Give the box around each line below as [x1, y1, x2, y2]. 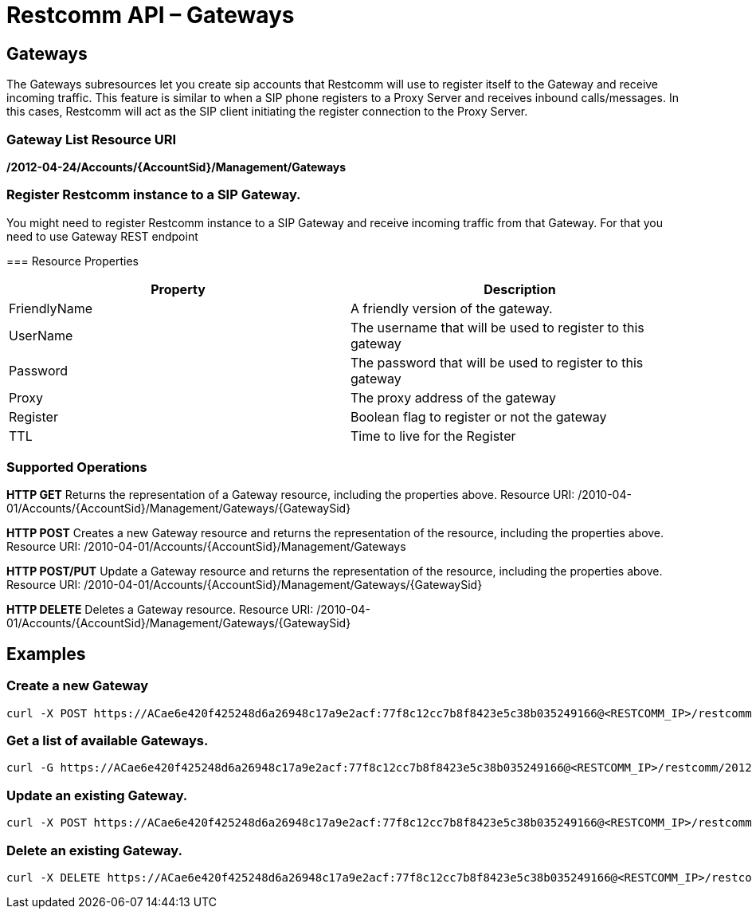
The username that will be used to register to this [351, 319, 644, 336]
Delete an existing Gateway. [6, 842, 182, 858]
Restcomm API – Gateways [6, 2, 295, 29]
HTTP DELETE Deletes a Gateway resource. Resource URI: [6, 603, 314, 617]
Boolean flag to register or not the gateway [351, 408, 607, 425]
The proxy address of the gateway [351, 389, 556, 406]
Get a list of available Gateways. [6, 732, 209, 749]
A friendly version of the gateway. [351, 300, 553, 316]
